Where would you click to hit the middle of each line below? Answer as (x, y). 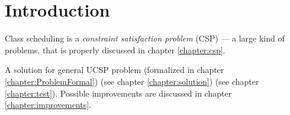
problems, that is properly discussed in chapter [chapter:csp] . (115, 49)
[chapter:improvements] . (48, 105)
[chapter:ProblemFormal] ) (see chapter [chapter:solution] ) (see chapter (132, 81)
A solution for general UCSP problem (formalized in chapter (115, 70)
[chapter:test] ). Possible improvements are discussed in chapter (118, 93)
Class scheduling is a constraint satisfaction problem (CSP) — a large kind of (145, 38)
